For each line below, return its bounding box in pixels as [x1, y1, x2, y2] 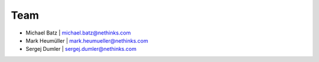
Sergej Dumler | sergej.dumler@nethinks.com [25, 46, 137, 53]
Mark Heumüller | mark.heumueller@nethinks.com [25, 37, 148, 44]
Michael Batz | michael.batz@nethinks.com [25, 29, 131, 36]
